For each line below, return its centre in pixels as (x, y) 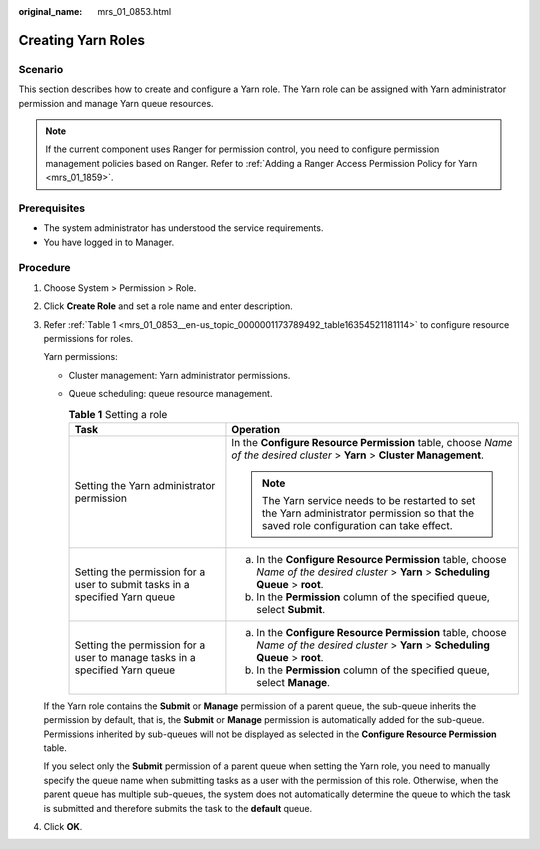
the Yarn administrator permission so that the (368, 513)
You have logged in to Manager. (109, 242)
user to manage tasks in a (135, 657)
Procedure (44, 268)
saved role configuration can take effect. (357, 525)
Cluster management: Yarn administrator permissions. (179, 375)
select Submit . (291, 609)
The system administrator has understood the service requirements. (183, 228)
